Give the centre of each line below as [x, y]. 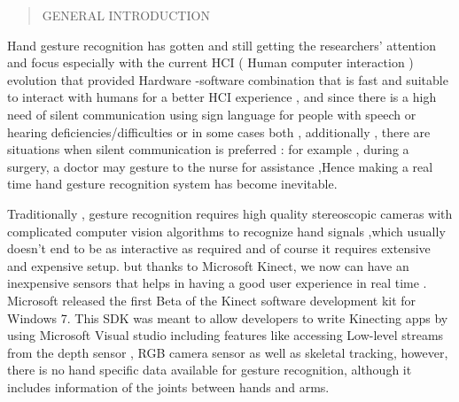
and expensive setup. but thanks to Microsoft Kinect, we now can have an [208, 265]
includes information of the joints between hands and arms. [168, 387]
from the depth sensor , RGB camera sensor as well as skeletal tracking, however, [228, 352]
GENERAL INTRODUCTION [126, 15]
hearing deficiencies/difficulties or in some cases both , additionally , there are [219, 131]
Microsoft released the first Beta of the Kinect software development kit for [212, 300]
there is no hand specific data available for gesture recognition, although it [210, 370]
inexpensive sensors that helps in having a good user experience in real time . [217, 283]
